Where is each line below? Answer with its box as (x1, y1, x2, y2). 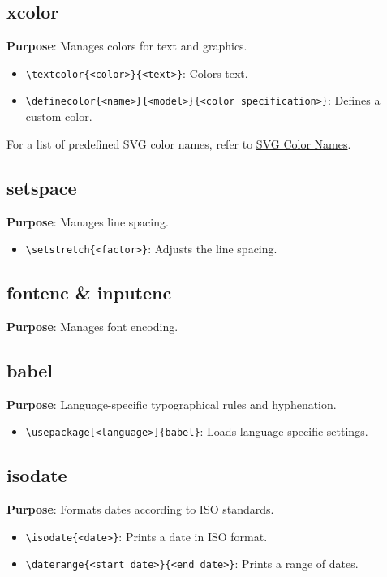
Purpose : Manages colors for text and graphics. (6, 37, 247, 54)
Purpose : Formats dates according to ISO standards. (6, 501, 274, 518)
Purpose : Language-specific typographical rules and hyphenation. (6, 395, 337, 412)
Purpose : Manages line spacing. (6, 213, 169, 230)
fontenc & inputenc (6, 280, 172, 305)
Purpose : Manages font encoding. (6, 317, 178, 334)
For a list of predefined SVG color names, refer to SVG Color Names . (6, 135, 351, 152)
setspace (6, 174, 77, 200)
